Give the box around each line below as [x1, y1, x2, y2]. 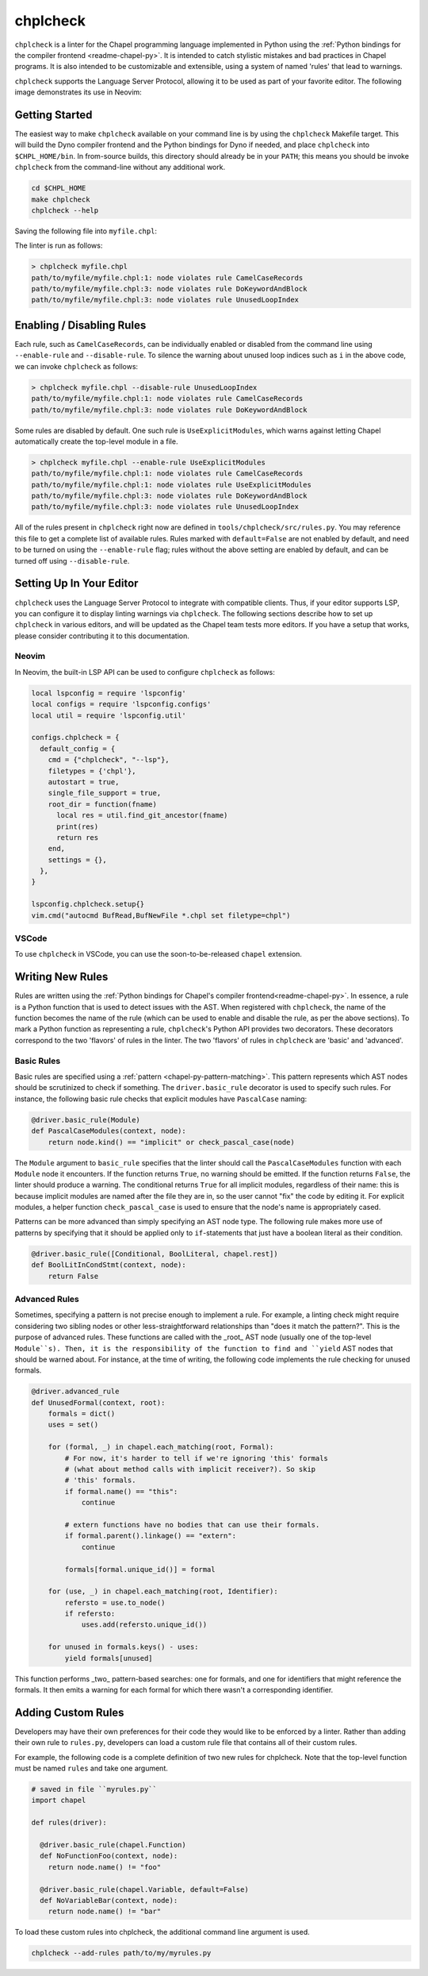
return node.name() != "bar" [48, 1907, 162, 1916]
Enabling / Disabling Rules [14, 318, 147, 332]
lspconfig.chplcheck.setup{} [31, 899, 145, 909]
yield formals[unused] [64, 1654, 154, 1662]
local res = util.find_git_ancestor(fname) [56, 811, 228, 820]
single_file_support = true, [48, 788, 162, 798]
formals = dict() [48, 1409, 116, 1419]
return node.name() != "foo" [48, 1862, 162, 1871]
